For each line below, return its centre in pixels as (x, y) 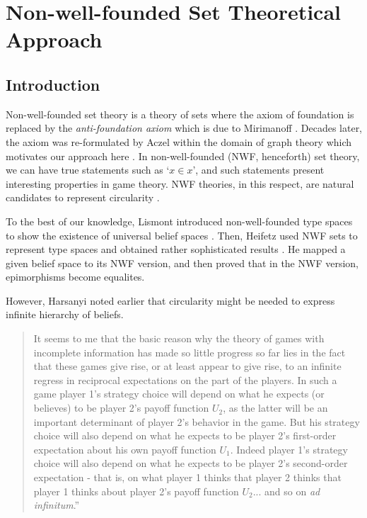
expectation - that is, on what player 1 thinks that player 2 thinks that (187, 477)
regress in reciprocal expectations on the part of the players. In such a (185, 379)
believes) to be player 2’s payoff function (121, 408)
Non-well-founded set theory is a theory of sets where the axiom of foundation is (180, 114)
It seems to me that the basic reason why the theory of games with (179, 338)
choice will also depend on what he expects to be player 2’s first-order (185, 435)
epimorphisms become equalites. (75, 277)
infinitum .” (57, 505)
